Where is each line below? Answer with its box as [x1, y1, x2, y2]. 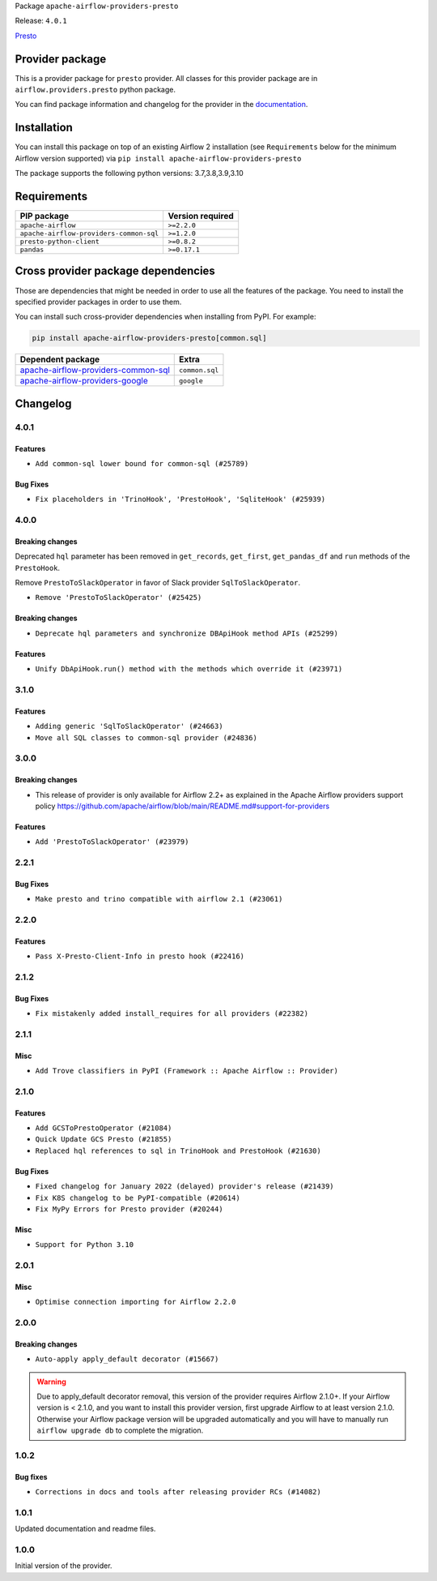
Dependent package [19, 353, 100, 365]
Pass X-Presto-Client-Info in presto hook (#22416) [35, 952, 245, 961]
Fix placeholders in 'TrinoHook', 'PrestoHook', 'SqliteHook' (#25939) [35, 495, 326, 504]
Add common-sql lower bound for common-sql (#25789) [35, 459, 249, 468]
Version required [168, 211, 234, 222]
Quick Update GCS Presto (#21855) [35, 1135, 172, 1144]
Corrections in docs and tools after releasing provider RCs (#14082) [35, 1488, 321, 1497]
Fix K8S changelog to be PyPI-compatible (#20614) [35, 1193, 240, 1202]
